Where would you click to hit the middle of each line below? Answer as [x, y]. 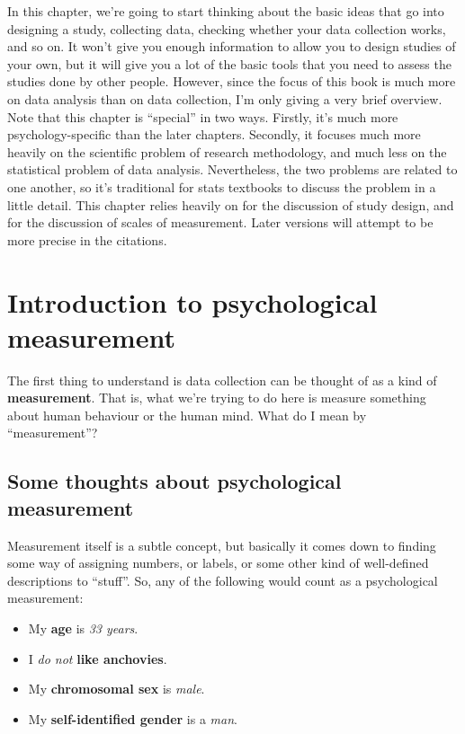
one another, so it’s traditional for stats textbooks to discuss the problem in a [222, 186]
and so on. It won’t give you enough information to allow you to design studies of [232, 46]
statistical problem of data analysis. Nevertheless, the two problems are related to [232, 169]
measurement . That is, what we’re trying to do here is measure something [217, 398]
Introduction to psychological [192, 301]
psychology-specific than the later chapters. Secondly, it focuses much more [214, 134]
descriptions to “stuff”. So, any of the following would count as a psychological [223, 580]
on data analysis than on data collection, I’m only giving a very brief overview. [225, 98]
